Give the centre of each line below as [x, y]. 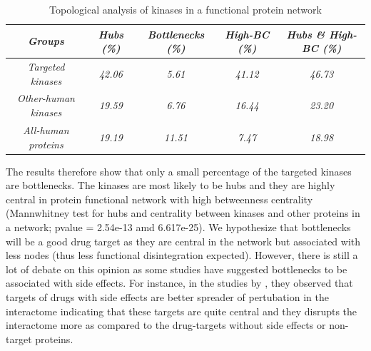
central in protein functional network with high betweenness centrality [159, 199]
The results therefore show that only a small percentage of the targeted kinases [179, 171]
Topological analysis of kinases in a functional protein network [185, 9]
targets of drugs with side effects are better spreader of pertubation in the [167, 296]
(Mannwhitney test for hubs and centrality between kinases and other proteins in [183, 213]
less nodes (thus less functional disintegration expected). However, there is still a [182, 255]
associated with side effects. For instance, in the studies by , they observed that [179, 283]
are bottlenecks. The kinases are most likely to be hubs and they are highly [171, 185]
